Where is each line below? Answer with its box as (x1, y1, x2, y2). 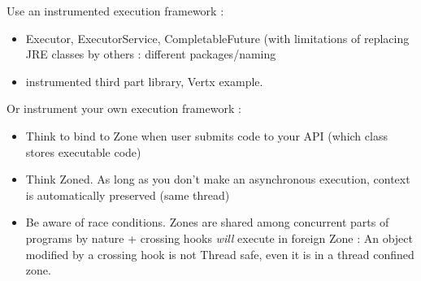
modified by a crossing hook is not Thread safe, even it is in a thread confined (25, 245, 414, 262)
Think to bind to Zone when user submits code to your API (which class (25, 127, 388, 144)
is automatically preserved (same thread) (25, 186, 230, 203)
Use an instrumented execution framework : (7, 2, 224, 19)
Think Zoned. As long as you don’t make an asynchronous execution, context (25, 171, 410, 188)
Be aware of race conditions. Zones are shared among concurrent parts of (25, 214, 389, 231)
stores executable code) (25, 143, 141, 160)
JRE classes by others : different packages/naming (25, 45, 276, 63)
